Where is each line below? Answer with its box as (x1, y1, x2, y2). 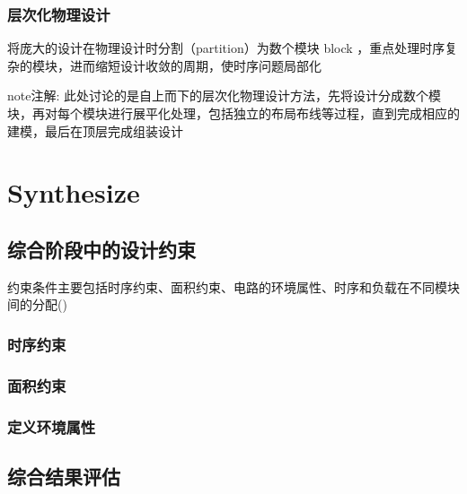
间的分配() (7, 295, 67, 314)
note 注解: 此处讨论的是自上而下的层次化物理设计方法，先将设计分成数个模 (7, 86, 442, 105)
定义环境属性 (7, 415, 96, 438)
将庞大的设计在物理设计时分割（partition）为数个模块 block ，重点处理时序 (7, 39, 445, 57)
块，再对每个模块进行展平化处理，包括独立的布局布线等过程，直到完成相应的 (7, 104, 460, 122)
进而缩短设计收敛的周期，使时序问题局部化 (69, 56, 322, 74)
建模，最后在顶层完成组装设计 (7, 121, 183, 140)
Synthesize (7, 174, 140, 211)
